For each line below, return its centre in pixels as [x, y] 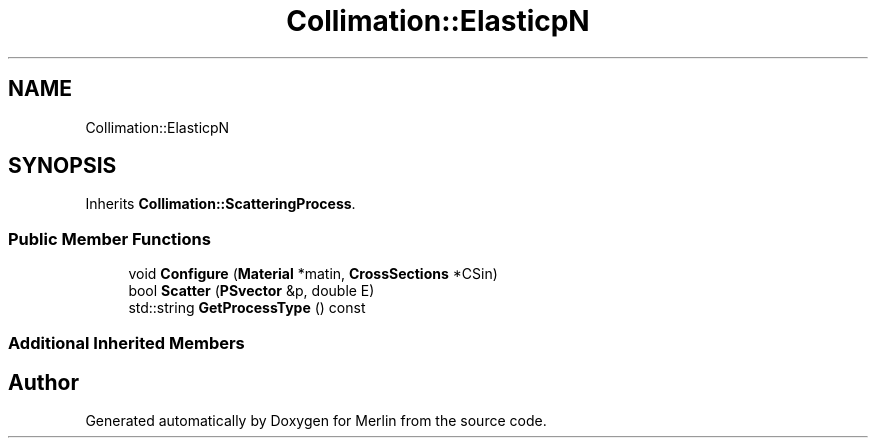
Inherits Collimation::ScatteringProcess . [220, 204]
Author [43, 382]
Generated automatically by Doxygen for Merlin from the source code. [316, 421]
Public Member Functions [109, 238]
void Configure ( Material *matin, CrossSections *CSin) [313, 274]
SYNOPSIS [62, 166]
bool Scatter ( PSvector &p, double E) [251, 291]
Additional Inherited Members [126, 342]
